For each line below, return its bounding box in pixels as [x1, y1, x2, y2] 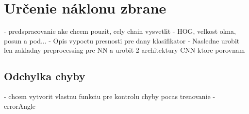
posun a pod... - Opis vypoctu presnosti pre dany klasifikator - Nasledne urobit [4, 35, 240, 45]
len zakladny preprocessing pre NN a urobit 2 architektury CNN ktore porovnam [4, 45, 245, 55]
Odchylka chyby [4, 69, 85, 84]
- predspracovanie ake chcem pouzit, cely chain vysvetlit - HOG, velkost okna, [4, 26, 236, 36]
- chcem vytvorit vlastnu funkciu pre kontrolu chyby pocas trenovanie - [4, 91, 216, 101]
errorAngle [4, 100, 36, 111]
